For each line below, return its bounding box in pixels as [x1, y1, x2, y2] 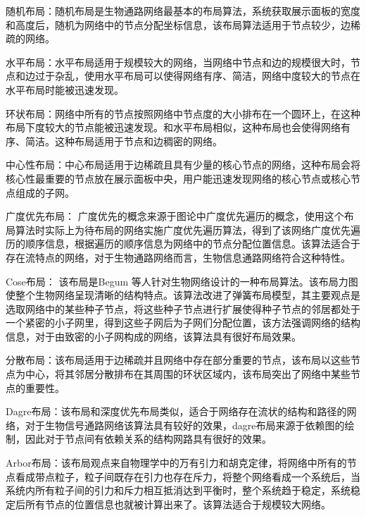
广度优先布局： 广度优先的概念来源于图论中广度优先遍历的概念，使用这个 [6, 209, 344, 223]
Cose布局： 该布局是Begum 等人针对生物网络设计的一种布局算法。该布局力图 [6, 274, 358, 288]
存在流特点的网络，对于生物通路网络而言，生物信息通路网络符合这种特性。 [6, 250, 351, 264]
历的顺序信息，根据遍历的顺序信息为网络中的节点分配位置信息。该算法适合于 [6, 236, 360, 251]
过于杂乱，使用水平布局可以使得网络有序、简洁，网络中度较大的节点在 [34, 68, 360, 83]
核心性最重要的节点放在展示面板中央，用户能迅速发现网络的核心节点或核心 [6, 171, 351, 185]
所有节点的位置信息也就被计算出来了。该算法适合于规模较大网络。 [25, 496, 331, 511]
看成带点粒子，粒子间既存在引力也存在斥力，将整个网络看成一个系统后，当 [15, 469, 360, 484]
